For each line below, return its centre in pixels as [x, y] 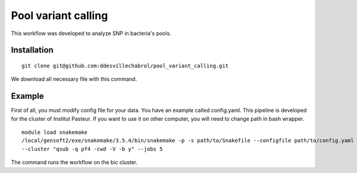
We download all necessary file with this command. [74, 79]
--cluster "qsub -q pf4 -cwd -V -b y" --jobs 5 [92, 149]
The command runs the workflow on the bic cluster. [74, 162]
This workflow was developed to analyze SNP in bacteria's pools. [91, 33]
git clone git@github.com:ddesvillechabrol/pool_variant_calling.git [125, 66]
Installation [32, 50]
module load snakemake [55, 133]
